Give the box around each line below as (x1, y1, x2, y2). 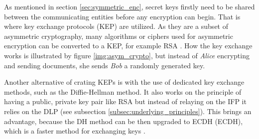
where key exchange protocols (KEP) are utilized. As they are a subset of (4, 21, 228, 31)
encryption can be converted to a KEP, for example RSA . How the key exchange (4, 40, 253, 51)
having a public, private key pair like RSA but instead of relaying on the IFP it (4, 96, 247, 107)
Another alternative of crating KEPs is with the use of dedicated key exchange (4, 77, 245, 87)
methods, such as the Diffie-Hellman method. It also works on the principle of (4, 86, 242, 97)
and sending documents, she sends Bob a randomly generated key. (4, 60, 205, 70)
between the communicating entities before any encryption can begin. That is (4, 11, 241, 21)
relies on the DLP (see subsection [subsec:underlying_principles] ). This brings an (4, 106, 252, 116)
